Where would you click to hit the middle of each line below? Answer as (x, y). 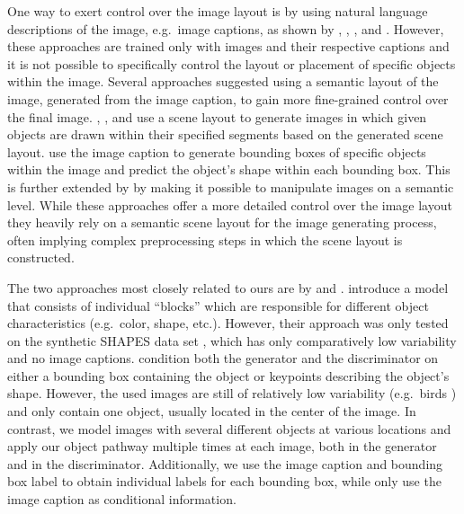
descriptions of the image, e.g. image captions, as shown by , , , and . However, (226, 28)
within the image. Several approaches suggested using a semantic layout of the (223, 81)
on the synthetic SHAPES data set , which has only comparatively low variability (232, 340)
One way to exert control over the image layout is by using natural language (218, 11)
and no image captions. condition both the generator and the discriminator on (223, 358)
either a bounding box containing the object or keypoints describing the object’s (228, 375)
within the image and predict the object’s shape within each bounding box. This (229, 169)
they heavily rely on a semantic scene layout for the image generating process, (222, 222)
